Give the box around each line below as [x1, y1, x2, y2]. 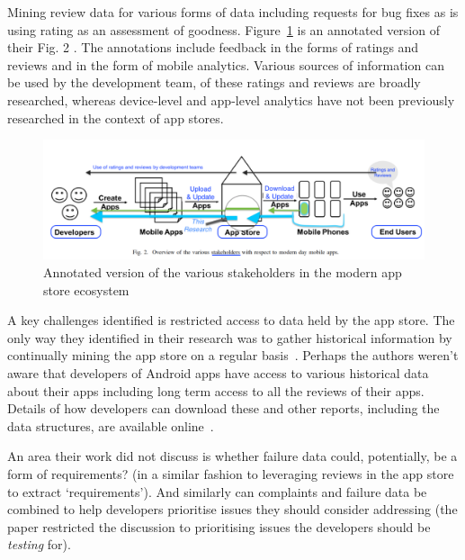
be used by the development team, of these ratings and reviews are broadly [7, 73, 421, 92]
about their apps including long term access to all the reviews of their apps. [7, 381, 425, 400]
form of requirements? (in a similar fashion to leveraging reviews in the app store [7, 465, 454, 483]
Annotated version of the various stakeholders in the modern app [43, 263, 402, 282]
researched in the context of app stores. [7, 108, 224, 127]
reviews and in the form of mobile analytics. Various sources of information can [7, 55, 444, 74]
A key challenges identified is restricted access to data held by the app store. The [7, 311, 455, 330]
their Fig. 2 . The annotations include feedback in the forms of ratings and [7, 38, 419, 57]
